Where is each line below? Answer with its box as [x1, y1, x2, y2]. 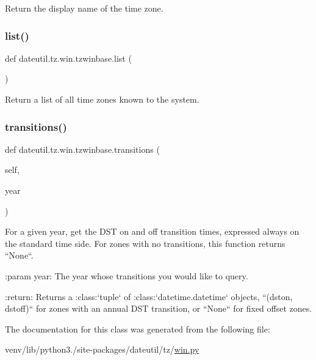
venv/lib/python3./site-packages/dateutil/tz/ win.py [5, 343, 199, 356]
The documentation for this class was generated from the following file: [5, 322, 270, 335]
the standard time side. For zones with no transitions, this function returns [5, 237, 285, 249]
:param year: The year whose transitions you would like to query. [5, 269, 248, 282]
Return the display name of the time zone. [5, 2, 163, 14]
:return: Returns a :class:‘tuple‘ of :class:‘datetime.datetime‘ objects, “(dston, [5, 290, 293, 303]
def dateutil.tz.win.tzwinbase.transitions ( [5, 142, 160, 155]
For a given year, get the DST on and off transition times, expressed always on [5, 225, 300, 238]
